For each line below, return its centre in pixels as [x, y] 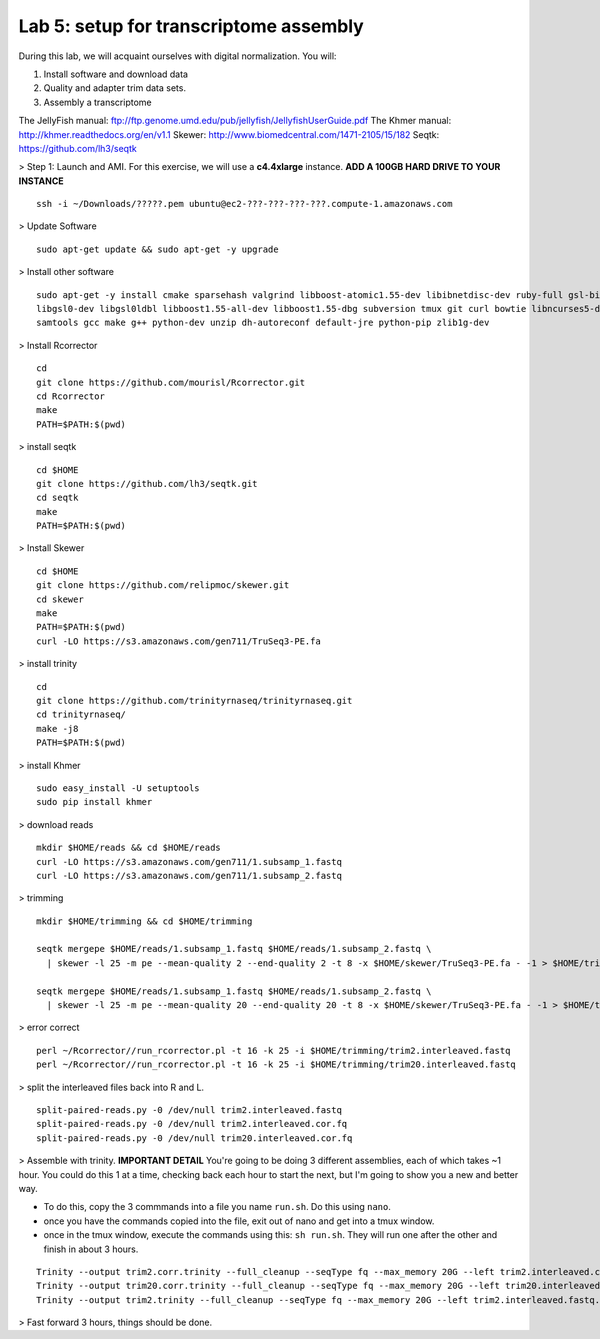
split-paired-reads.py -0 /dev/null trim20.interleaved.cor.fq [194, 1138]
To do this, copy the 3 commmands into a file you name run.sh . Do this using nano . [217, 1207]
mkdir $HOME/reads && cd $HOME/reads [129, 848]
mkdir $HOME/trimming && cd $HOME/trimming [144, 921]
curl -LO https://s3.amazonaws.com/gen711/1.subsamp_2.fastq [189, 875]
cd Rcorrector [70, 396]
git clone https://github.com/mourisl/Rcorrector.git [170, 382]
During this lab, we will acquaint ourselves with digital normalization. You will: [177, 56]
